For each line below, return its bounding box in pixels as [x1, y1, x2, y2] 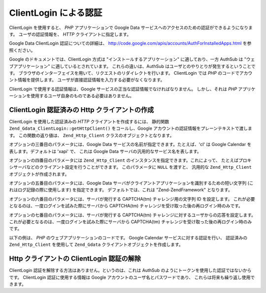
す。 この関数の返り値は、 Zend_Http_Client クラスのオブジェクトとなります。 [9, 132, 174, 138]
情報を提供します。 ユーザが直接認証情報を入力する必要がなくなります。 [17, 77, 165, 83]
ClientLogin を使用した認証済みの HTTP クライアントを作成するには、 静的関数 [9, 118, 169, 124]
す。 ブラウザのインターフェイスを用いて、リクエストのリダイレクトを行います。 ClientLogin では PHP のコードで [9, 70, 240, 76]
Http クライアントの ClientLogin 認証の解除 [9, 255, 141, 263]
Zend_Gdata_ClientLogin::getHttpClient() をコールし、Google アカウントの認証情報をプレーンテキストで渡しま [9, 125, 252, 131]
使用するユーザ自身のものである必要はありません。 [30, 93, 134, 99]
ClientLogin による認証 [9, 7, 102, 18]
